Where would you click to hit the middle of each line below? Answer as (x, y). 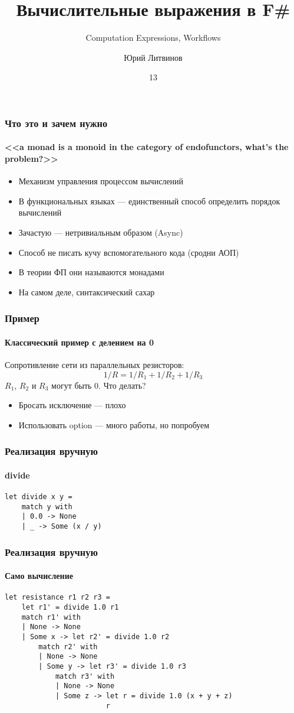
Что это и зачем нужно (56, 123)
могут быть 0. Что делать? (99, 385)
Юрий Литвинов (153, 57)
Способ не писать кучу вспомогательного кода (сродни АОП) (129, 252)
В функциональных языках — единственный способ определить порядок (149, 201)
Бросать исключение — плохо (72, 405)
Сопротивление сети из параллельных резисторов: (95, 365)
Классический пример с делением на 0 (80, 342)
